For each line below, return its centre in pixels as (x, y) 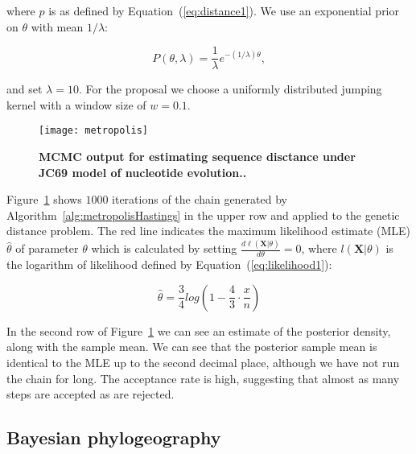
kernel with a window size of (76, 104)
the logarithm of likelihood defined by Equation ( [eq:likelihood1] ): (169, 264)
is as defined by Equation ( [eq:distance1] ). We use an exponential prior (224, 10)
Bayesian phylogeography (114, 437)
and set (25, 89)
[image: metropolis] (94, 131)
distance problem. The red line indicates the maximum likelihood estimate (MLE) (208, 231)
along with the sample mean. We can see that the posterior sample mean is (192, 347)
